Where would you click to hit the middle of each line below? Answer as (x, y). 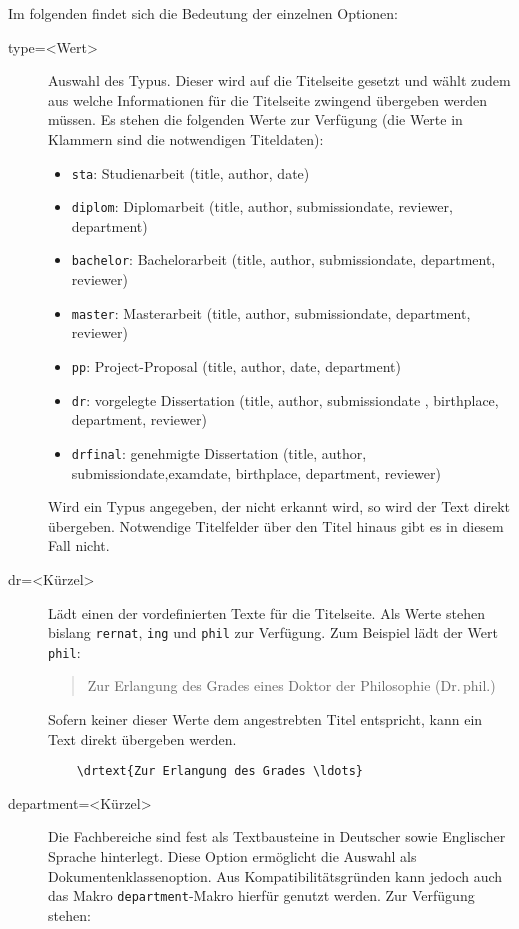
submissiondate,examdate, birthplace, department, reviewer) (256, 472)
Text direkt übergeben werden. (142, 738)
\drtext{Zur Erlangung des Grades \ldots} (219, 771)
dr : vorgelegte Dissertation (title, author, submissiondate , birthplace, (285, 399)
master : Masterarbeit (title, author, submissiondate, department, (271, 312)
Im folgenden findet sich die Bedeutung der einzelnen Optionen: (203, 13)
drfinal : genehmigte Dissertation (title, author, (219, 452)
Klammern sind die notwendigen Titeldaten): (186, 138)
